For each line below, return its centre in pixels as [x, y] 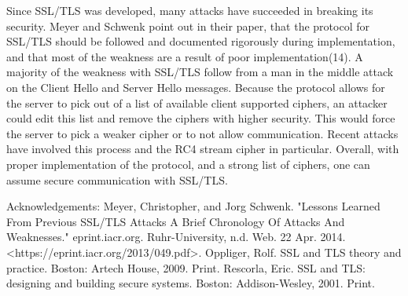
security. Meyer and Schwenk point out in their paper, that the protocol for [188, 26]
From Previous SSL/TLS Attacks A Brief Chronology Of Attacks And [176, 221]
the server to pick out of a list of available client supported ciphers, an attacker [197, 102]
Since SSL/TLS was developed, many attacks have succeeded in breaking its [190, 10]
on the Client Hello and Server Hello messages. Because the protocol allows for [196, 87]
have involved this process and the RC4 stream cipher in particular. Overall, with [203, 149]
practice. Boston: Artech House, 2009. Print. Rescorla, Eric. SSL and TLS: [186, 267]
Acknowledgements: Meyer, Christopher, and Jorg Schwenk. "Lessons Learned [193, 206]
